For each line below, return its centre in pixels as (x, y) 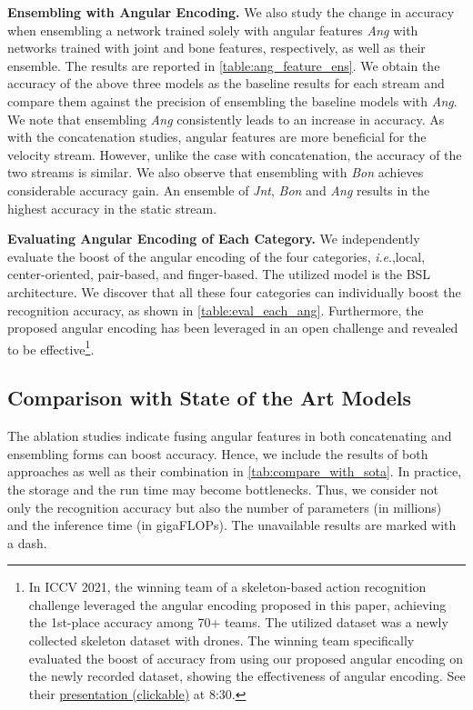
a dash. (27, 542)
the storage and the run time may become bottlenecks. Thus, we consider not (223, 489)
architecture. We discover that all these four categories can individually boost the (234, 291)
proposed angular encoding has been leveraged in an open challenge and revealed (233, 328)
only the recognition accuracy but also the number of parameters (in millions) (225, 507)
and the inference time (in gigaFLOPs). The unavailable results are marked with (232, 525)
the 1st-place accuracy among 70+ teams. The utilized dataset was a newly (238, 622)
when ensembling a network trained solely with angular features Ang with (213, 30)
